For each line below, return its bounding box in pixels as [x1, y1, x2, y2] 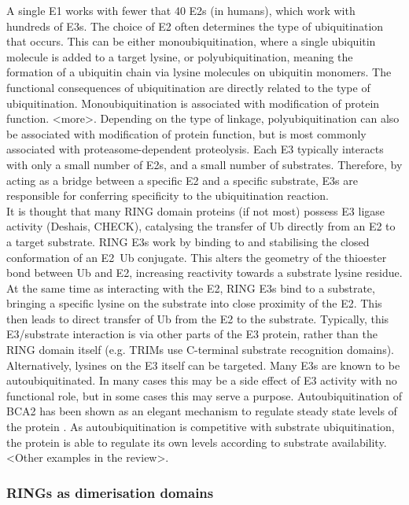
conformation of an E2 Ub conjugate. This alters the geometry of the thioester [6, 249, 387, 265]
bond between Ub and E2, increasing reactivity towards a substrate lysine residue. [6, 264, 403, 281]
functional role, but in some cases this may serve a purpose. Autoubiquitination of [6, 387, 403, 404]
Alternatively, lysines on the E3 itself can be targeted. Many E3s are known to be [6, 356, 400, 373]
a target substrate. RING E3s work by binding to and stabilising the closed [6, 233, 370, 249]
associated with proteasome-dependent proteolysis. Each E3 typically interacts [6, 141, 384, 157]
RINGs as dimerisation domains [6, 482, 214, 502]
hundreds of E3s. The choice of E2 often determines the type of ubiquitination [6, 17, 384, 34]
